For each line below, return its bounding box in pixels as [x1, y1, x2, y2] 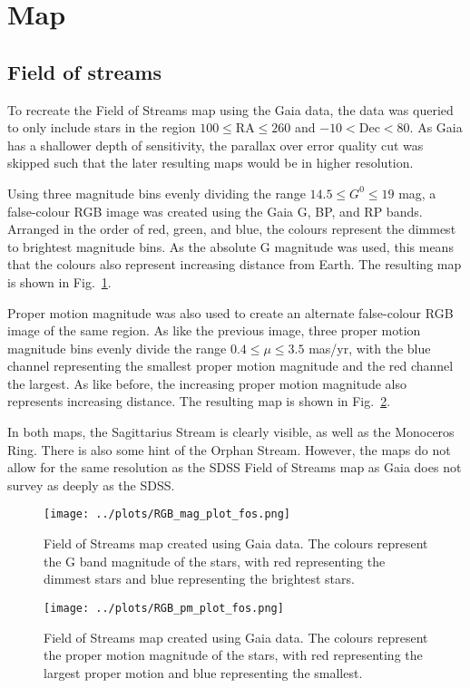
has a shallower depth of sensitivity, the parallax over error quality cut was [7, 135, 424, 154]
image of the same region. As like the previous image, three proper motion [7, 321, 421, 340]
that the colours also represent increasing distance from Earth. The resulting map [7, 255, 462, 274]
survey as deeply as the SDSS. [7, 475, 175, 494]
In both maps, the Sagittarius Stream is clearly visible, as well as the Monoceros [7, 422, 455, 441]
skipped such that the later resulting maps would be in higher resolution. [7, 153, 414, 172]
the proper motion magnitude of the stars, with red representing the [44, 645, 423, 664]
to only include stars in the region [7, 118, 196, 137]
